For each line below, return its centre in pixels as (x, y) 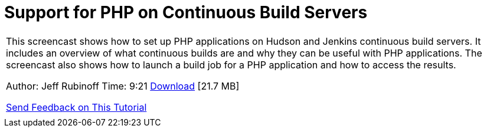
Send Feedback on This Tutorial (76, 107)
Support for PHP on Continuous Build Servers (186, 12)
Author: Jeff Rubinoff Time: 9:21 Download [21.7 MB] (123, 86)
